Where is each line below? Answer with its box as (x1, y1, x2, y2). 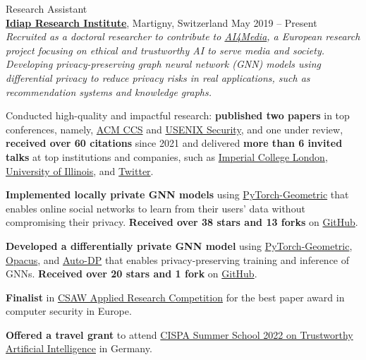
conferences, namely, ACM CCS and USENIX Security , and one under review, (6, 121, 343, 136)
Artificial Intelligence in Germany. (6, 341, 152, 356)
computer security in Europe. (6, 304, 132, 318)
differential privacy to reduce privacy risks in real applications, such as (6, 70, 310, 85)
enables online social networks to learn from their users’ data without (6, 200, 305, 215)
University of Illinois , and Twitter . (6, 163, 154, 178)
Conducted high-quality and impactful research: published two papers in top (6, 108, 350, 123)
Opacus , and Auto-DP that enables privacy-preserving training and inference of (6, 252, 350, 267)
